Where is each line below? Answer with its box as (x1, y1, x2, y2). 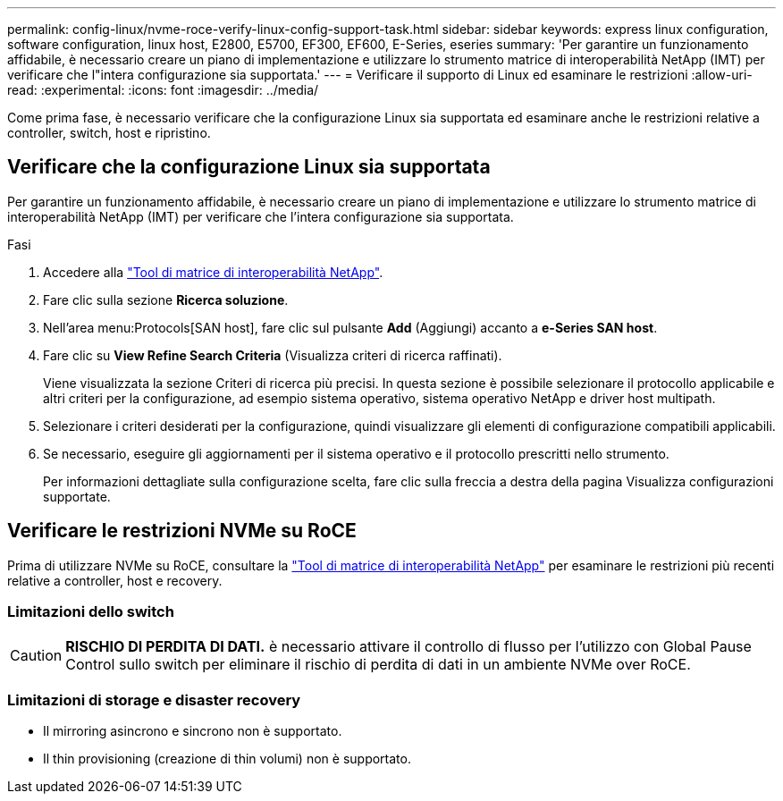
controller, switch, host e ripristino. (7, 125, 211, 140)
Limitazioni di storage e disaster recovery (7, 690, 301, 709)
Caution (10, 646, 63, 665)
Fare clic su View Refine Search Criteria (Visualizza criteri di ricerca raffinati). (43, 347, 502, 363)
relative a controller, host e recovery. (7, 572, 223, 588)
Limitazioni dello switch (7, 603, 174, 621)
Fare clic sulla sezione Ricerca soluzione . (43, 291, 289, 308)
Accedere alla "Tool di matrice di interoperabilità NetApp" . (43, 264, 383, 280)
